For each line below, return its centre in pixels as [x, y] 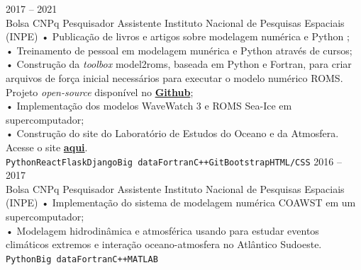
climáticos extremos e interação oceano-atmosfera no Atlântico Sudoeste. [164, 244]
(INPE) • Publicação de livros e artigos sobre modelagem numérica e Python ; [178, 36]
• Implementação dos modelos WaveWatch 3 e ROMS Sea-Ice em [149, 106]
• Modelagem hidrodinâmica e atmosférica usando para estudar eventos [162, 230]
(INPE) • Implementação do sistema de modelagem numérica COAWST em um [181, 202]
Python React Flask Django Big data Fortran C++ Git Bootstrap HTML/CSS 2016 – [174, 161]
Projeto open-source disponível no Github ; [100, 92]
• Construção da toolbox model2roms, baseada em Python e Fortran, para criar [179, 64]
